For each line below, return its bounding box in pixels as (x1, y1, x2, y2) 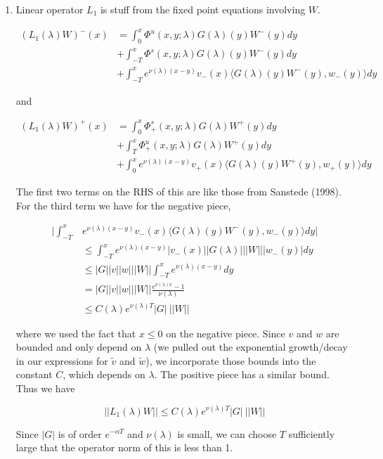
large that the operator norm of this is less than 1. (15, 440, 233, 455)
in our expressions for (15, 353, 108, 368)
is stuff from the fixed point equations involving (100, 2, 306, 16)
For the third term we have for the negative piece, (15, 198, 231, 212)
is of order (58, 426, 102, 441)
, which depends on (63, 367, 145, 382)
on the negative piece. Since (166, 325, 285, 340)
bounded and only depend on (15, 340, 142, 354)
